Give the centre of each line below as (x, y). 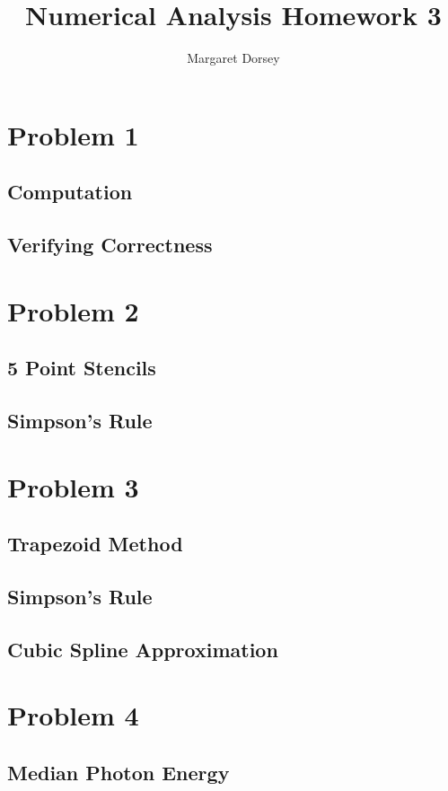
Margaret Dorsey (233, 58)
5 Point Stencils (82, 368)
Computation (70, 192)
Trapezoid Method (95, 544)
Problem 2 (73, 310)
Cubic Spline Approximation (143, 649)
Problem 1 (73, 134)
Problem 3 (73, 486)
